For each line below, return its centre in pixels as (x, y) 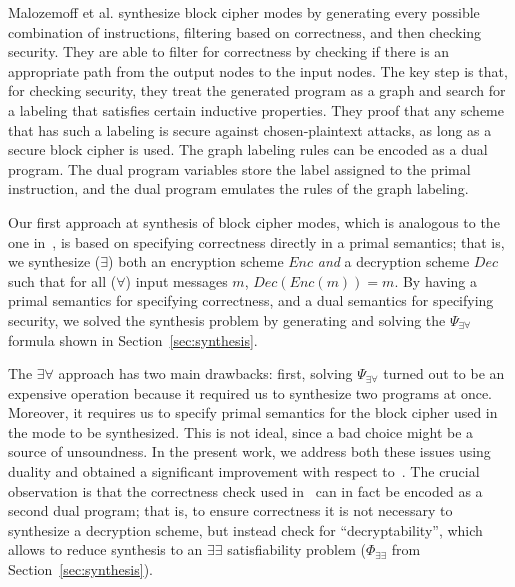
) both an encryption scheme (196, 261)
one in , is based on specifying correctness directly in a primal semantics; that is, (256, 241)
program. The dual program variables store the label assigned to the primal (239, 168)
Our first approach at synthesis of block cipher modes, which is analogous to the (254, 221)
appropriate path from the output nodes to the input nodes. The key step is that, (258, 70)
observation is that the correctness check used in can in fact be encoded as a (245, 490)
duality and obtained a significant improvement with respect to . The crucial (244, 471)
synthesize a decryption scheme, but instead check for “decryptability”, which (245, 529)
